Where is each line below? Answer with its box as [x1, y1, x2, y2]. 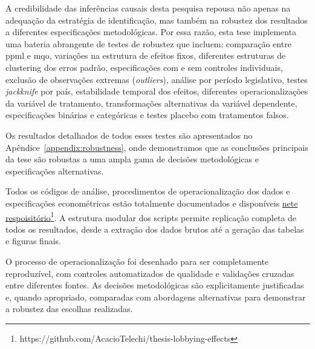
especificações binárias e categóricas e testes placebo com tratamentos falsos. [5, 108, 289, 121]
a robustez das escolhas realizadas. [5, 302, 133, 315]
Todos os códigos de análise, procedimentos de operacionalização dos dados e [5, 185, 290, 198]
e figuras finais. [5, 234, 61, 247]
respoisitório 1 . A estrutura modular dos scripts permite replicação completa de [5, 209, 297, 224]
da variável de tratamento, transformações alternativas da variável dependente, [5, 96, 297, 109]
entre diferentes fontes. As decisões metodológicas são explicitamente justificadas [5, 279, 304, 291]
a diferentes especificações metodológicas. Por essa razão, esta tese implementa [5, 25, 297, 38]
